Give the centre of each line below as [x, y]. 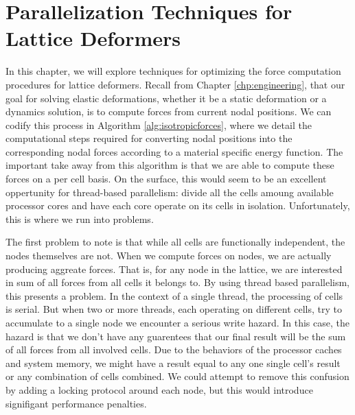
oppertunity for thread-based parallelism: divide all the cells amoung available [170, 192]
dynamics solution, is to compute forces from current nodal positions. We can [169, 111]
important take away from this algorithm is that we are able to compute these [170, 165]
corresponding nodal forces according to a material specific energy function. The [174, 151]
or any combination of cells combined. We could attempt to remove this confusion [177, 376]
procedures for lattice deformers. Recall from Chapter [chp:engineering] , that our [175, 84]
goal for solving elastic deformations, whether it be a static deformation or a [166, 98]
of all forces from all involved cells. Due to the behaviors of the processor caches [174, 349]
